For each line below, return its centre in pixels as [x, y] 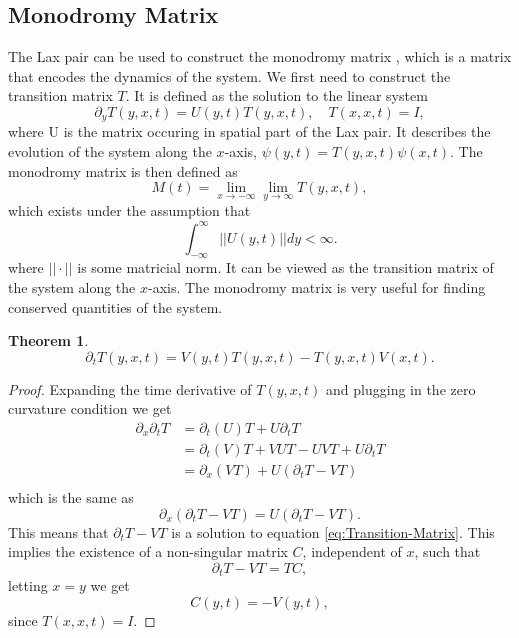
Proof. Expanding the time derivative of [130, 388]
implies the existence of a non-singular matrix [148, 551]
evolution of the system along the [110, 151]
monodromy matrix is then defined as [123, 170]
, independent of [352, 551]
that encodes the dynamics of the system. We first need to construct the [229, 75]
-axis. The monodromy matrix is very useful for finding [316, 286]
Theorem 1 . [48, 340]
